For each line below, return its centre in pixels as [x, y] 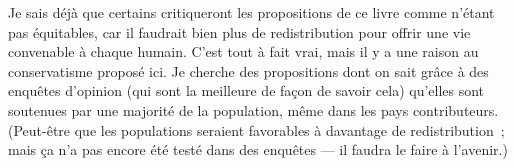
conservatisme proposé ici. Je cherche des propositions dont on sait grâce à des [248, 70]
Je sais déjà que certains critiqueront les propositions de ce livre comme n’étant [251, 12]
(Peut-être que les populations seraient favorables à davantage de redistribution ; [256, 129]
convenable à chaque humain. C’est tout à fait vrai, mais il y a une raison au [243, 51]
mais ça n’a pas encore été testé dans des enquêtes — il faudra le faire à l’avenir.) [258, 149]
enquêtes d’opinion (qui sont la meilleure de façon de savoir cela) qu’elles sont [246, 90]
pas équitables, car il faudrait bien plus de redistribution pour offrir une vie [239, 31]
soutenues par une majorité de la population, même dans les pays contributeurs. [253, 109]
